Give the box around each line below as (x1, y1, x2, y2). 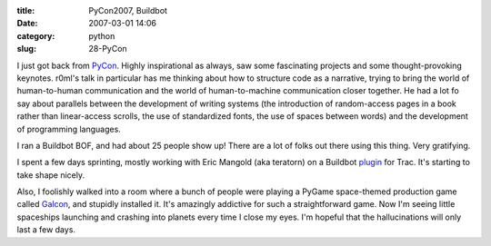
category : (16, 30, 55, 41)
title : (16, 5, 35, 15)
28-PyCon (88, 44, 127, 54)
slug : (16, 44, 36, 54)
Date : (16, 18, 38, 29)
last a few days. (16, 224, 76, 235)
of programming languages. (16, 123, 122, 134)
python (88, 30, 115, 41)
